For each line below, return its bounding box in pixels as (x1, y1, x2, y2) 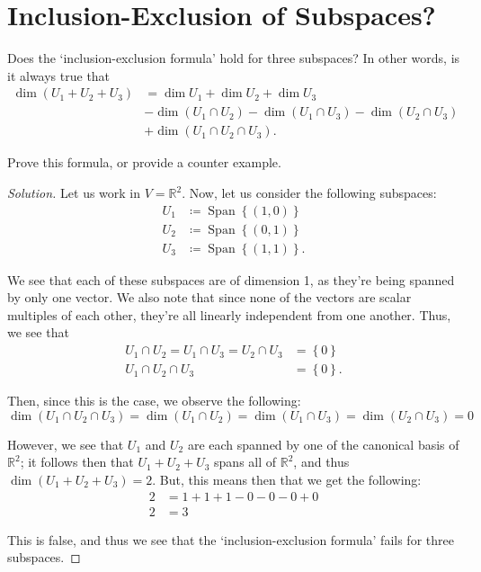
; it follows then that (20, 452, 134, 471)
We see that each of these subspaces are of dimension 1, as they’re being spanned (7, 270, 455, 289)
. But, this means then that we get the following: (152, 469, 422, 488)
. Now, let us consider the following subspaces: (182, 183, 437, 201)
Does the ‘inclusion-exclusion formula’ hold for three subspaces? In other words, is (7, 49, 460, 67)
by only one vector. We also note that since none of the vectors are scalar (7, 288, 412, 307)
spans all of (214, 452, 277, 471)
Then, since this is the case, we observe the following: (7, 391, 301, 410)
